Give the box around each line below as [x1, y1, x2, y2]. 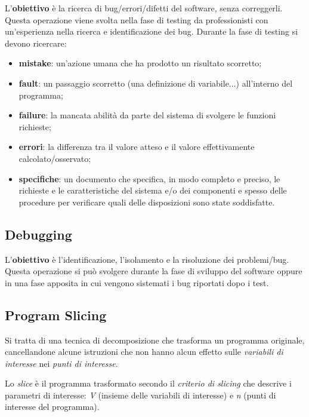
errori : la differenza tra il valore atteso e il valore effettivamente [18, 140, 255, 153]
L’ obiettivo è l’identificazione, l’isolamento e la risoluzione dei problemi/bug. [5, 253, 289, 265]
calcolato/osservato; [18, 152, 91, 164]
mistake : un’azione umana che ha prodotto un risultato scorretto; [18, 57, 262, 69]
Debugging [5, 225, 72, 243]
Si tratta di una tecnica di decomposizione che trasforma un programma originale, [5, 333, 305, 346]
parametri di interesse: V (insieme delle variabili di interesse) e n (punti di [5, 388, 276, 401]
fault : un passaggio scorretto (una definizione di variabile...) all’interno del [18, 76, 293, 89]
